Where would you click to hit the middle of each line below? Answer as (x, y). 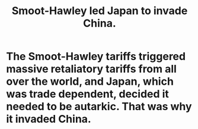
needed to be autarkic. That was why (99, 107)
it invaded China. (49, 119)
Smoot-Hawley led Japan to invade (100, 11)
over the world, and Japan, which (90, 82)
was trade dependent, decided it (87, 94)
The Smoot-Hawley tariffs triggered (96, 57)
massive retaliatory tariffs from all (91, 69)
